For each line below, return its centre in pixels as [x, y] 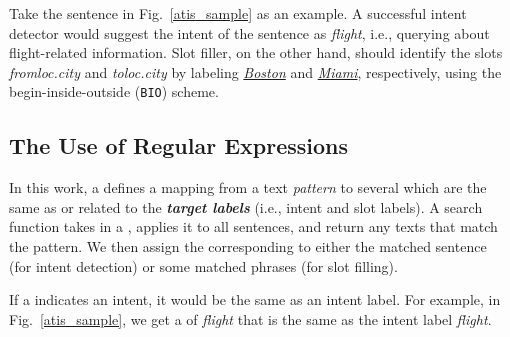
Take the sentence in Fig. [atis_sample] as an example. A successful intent [238, 13]
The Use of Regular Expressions [179, 145]
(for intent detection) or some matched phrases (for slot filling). [203, 265]
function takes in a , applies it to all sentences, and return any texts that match [253, 226]
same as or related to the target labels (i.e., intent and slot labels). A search [246, 206]
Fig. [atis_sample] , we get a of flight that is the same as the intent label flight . [250, 318]
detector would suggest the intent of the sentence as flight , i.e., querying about [249, 32]
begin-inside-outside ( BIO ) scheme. [114, 91]
